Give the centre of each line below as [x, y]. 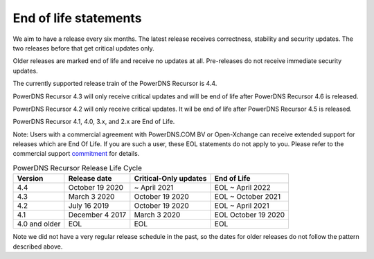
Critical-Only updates [170, 179]
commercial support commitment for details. [76, 154]
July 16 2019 [89, 206]
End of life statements [77, 18]
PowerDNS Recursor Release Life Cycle [77, 168]
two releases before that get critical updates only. [84, 48]
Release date [90, 179]
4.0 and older [39, 224]
